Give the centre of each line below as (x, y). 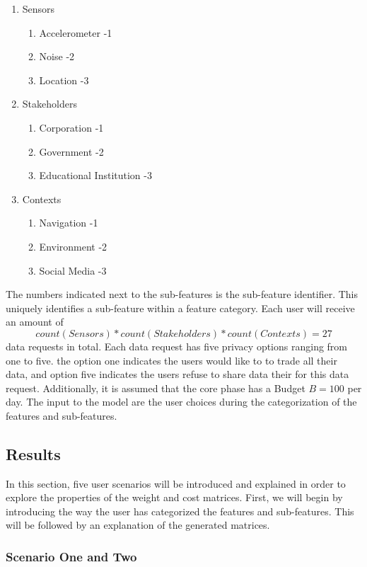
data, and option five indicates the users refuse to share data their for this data (177, 374)
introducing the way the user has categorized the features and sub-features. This (180, 511)
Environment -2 (73, 246)
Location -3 (64, 80)
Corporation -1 (71, 127)
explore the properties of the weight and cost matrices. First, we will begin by (174, 497)
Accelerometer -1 (76, 32)
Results (33, 453)
